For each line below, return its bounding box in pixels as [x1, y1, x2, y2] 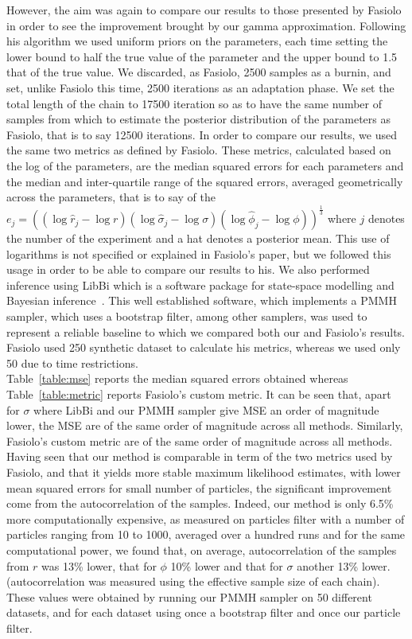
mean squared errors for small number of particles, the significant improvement [6, 479, 392, 496]
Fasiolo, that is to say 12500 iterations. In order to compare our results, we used [6, 126, 397, 142]
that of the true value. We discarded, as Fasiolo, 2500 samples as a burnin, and [6, 64, 391, 80]
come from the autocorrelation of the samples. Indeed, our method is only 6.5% [6, 495, 394, 512]
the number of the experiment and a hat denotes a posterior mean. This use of [6, 230, 390, 247]
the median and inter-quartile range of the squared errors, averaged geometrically [6, 173, 403, 189]
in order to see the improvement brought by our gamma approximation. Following [6, 17, 406, 33]
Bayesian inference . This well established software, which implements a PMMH [6, 292, 397, 309]
